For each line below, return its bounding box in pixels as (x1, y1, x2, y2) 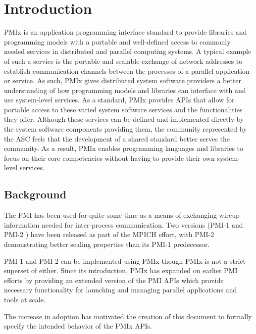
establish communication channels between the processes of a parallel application (4, 65, 250, 76)
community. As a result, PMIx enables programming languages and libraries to (4, 143, 244, 153)
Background (4, 187, 67, 202)
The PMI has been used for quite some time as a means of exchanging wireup (4, 210, 240, 220)
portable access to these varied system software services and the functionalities (4, 104, 243, 114)
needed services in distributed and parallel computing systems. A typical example (4, 46, 252, 56)
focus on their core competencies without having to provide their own (4, 152, 215, 163)
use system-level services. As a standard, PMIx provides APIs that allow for (4, 95, 235, 105)
